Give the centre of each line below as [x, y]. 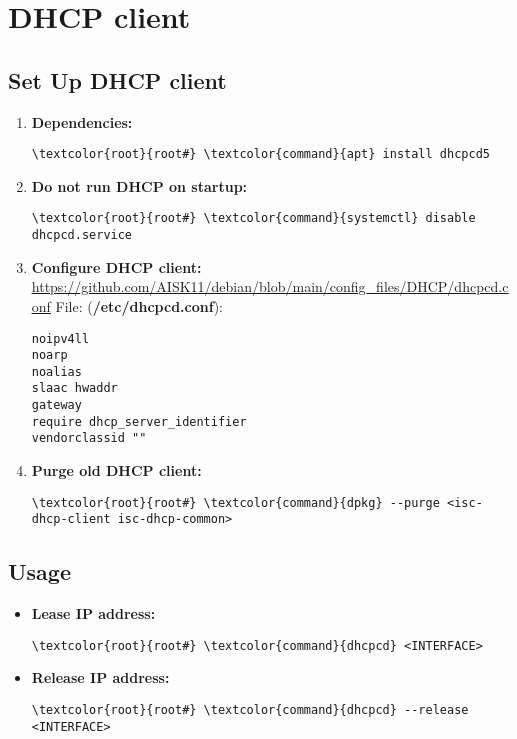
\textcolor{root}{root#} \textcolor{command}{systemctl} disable [253, 218]
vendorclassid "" [89, 438]
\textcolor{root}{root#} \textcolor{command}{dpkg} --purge [235, 502]
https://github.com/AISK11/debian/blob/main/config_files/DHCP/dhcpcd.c [270, 286]
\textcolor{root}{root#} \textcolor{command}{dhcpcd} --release [250, 710]
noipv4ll [60, 338]
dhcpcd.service [82, 235]
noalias [56, 371]
